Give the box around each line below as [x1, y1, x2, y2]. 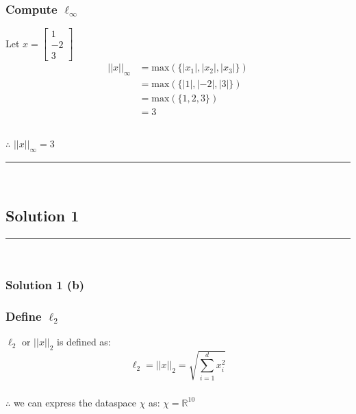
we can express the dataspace [13, 395, 137, 409]
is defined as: [57, 334, 111, 349]
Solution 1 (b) [5, 276, 84, 293]
